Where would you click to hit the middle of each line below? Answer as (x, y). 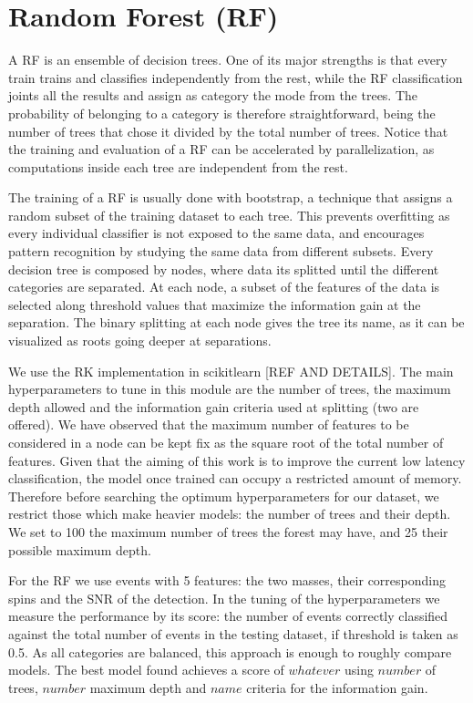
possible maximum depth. (80, 549)
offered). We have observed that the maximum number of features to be (209, 424)
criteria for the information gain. (337, 687)
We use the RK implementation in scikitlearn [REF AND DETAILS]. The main (231, 371)
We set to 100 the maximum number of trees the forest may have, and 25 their (228, 531)
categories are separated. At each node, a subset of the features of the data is (224, 287)
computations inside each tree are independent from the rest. (178, 166)
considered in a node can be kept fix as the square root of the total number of (226, 442)
